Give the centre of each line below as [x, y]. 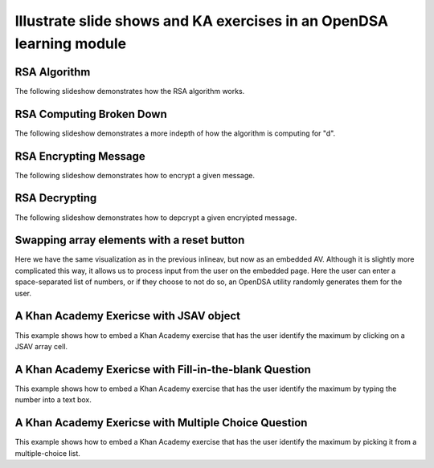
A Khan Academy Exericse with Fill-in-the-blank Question [163, 369]
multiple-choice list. [47, 453]
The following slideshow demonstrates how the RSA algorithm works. [130, 91]
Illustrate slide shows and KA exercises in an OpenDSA [202, 21]
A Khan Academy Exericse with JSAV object [128, 316]
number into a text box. [53, 400]
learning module [71, 43]
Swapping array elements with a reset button [130, 240]
